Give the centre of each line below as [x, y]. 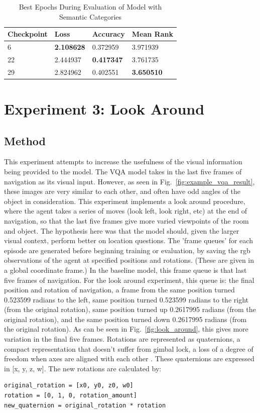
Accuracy [108, 34]
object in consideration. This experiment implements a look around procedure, [125, 201]
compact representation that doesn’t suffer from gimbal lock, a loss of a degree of [129, 348]
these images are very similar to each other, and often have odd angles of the [122, 191]
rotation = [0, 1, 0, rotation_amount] [71, 396]
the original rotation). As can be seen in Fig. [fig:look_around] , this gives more [126, 329]
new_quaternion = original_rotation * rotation [85, 405]
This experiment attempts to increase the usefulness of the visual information [123, 162]
